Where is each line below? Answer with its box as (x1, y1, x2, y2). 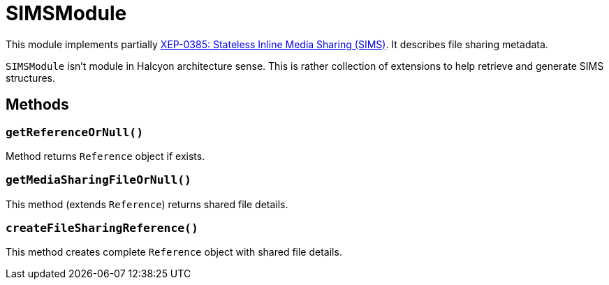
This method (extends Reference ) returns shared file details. (6, 198, 288, 210)
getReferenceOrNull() (6, 125, 143, 139)
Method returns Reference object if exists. (6, 149, 205, 162)
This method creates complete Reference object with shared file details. (6, 246, 342, 258)
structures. (6, 71, 55, 84)
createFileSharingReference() (6, 221, 198, 235)
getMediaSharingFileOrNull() (6, 173, 191, 187)
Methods (6, 96, 69, 114)
